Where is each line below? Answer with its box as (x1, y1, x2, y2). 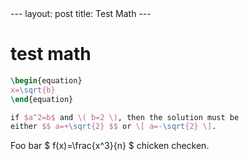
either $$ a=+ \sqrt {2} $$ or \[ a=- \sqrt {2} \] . (10, 122, 217, 132)
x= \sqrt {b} (10, 85, 56, 95)
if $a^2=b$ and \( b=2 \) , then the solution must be (10, 112, 240, 122)
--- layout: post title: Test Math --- (10, 8, 152, 19)
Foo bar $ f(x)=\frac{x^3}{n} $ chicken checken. (10, 140, 210, 152)
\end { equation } (10, 94, 74, 104)
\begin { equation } (10, 75, 83, 86)
